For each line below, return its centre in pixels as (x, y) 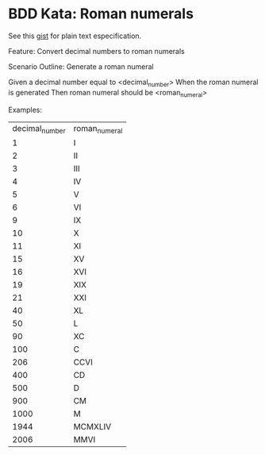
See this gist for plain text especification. (75, 36)
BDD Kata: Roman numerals (101, 14)
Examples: (25, 110)
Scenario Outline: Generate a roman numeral (81, 66)
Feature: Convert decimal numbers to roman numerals (96, 51)
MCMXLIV (92, 426)
